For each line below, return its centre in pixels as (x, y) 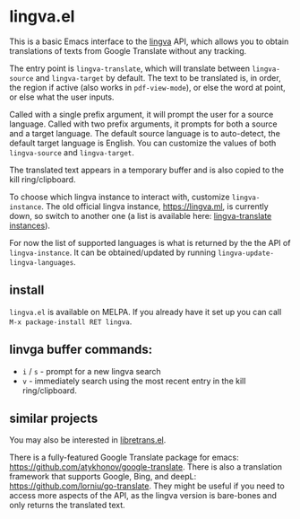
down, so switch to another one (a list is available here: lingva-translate (141, 216)
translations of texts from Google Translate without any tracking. (128, 50)
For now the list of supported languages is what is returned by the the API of (150, 242)
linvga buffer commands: (81, 350)
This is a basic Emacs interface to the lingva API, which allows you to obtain (149, 41)
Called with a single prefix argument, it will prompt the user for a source (141, 114)
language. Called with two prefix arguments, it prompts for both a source (143, 124)
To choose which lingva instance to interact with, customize (120, 197)
